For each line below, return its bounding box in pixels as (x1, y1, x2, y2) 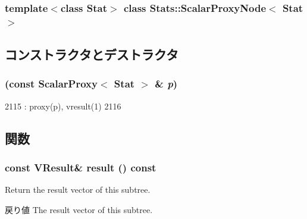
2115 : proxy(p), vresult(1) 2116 (5, 99, 121, 112)
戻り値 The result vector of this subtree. (5, 203, 153, 215)
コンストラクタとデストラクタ (5, 45, 178, 64)
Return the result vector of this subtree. (5, 183, 151, 196)
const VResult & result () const (5, 160, 156, 175)
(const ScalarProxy (5, 76, 98, 91)
